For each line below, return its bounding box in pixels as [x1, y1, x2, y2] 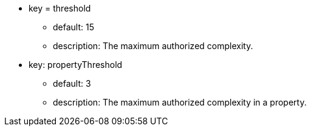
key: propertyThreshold [29, 59, 123, 70]
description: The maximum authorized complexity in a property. [53, 97, 307, 107]
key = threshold [29, 3, 91, 13]
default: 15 [53, 22, 94, 32]
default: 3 [53, 78, 91, 89]
